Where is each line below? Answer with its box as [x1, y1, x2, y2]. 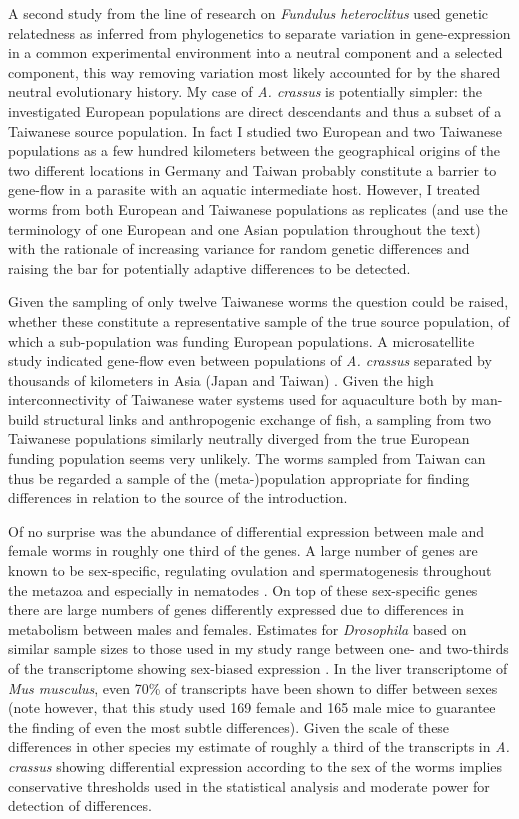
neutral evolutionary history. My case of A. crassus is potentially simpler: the [8, 81, 482, 102]
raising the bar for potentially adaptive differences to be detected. [8, 257, 411, 278]
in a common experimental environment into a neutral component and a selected [8, 42, 503, 63]
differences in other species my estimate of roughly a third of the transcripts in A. [8, 736, 510, 757]
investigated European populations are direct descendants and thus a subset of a [8, 100, 502, 121]
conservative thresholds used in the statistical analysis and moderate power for [8, 775, 490, 796]
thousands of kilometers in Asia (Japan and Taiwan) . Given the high [8, 369, 434, 390]
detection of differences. [8, 795, 152, 816]
